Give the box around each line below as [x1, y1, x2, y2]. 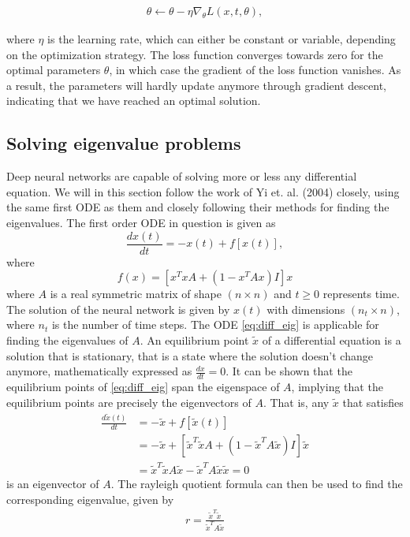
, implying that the [291, 379, 383, 395]
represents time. [322, 285, 400, 302]
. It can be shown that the [225, 363, 352, 379]
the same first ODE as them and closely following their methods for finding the [6, 199, 389, 215]
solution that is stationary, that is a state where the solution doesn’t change [6, 347, 373, 364]
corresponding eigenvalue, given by [6, 490, 174, 507]
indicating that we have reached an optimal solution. [6, 92, 261, 109]
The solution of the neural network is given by [6, 300, 230, 317]
